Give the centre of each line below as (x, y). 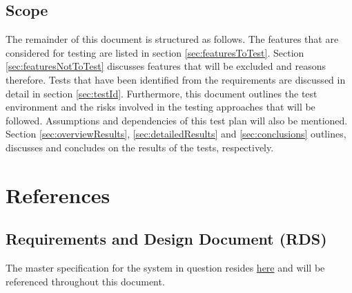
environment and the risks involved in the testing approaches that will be (160, 107)
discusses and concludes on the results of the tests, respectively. (140, 147)
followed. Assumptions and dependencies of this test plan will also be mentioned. (177, 120)
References (58, 195)
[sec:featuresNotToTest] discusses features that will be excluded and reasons (166, 66)
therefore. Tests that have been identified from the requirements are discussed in (176, 79)
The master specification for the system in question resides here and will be (165, 268)
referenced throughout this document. (85, 281)
